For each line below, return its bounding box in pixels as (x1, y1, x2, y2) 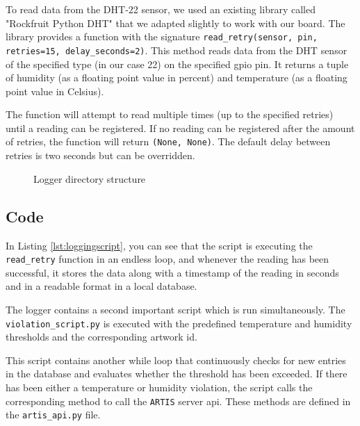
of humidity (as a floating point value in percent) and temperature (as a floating (6, 70, 347, 85)
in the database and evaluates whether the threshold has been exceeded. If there (6, 366, 347, 381)
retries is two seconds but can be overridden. (6, 148, 195, 163)
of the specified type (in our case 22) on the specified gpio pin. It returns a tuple (6, 56, 349, 71)
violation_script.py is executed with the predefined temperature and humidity (6, 316, 352, 330)
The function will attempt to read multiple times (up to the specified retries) (6, 107, 334, 122)
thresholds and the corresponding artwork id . (6, 329, 197, 344)
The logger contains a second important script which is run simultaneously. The (6, 302, 345, 316)
